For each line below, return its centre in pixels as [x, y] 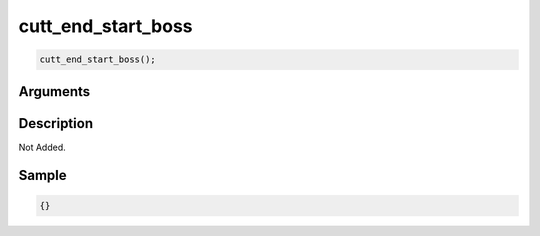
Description [56, 123]
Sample [42, 175]
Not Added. [42, 147]
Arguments [54, 91]
